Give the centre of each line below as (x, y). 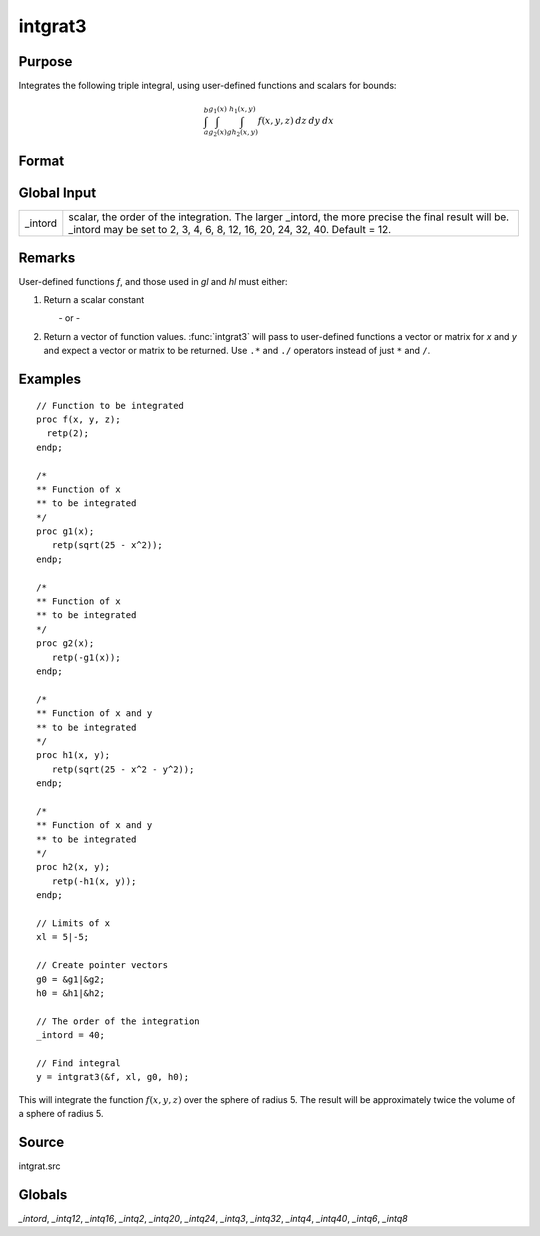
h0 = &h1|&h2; (70, 993)
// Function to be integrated (110, 405)
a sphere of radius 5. (61, 1114)
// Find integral (78, 1063)
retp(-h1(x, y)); (94, 881)
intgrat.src (39, 1166)
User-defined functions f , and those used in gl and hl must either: (153, 281)
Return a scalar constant (94, 299)
